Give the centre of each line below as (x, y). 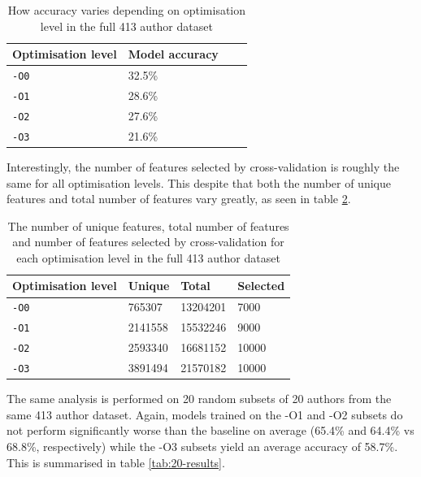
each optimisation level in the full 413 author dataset (148, 257)
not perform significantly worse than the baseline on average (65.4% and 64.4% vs (210, 430)
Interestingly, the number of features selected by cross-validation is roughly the (203, 166)
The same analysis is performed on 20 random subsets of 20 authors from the (199, 399)
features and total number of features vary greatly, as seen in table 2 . (179, 199)
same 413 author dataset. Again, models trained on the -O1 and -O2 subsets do (205, 414)
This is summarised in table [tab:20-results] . (116, 462)
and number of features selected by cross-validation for (148, 242)
